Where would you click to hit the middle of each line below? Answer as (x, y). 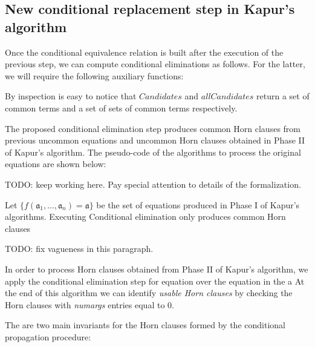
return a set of (283, 96)
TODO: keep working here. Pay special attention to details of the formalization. (153, 184)
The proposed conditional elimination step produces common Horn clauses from (153, 128)
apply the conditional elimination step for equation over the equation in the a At (155, 281)
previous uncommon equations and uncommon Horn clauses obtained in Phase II (155, 140)
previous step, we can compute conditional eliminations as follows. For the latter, (155, 64)
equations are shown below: (56, 164)
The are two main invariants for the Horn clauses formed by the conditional (145, 325)
